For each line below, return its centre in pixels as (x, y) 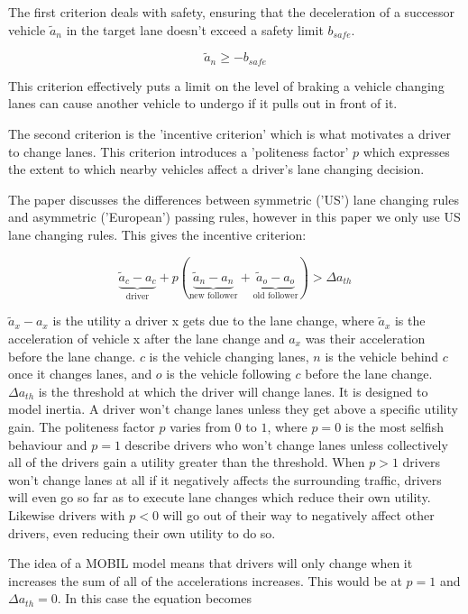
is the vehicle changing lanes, (229, 356)
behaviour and (48, 444)
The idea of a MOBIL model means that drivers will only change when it (211, 563)
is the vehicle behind (382, 356)
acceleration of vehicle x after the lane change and (147, 339)
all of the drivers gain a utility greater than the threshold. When (187, 462)
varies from (200, 426)
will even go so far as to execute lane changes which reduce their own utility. (220, 497)
